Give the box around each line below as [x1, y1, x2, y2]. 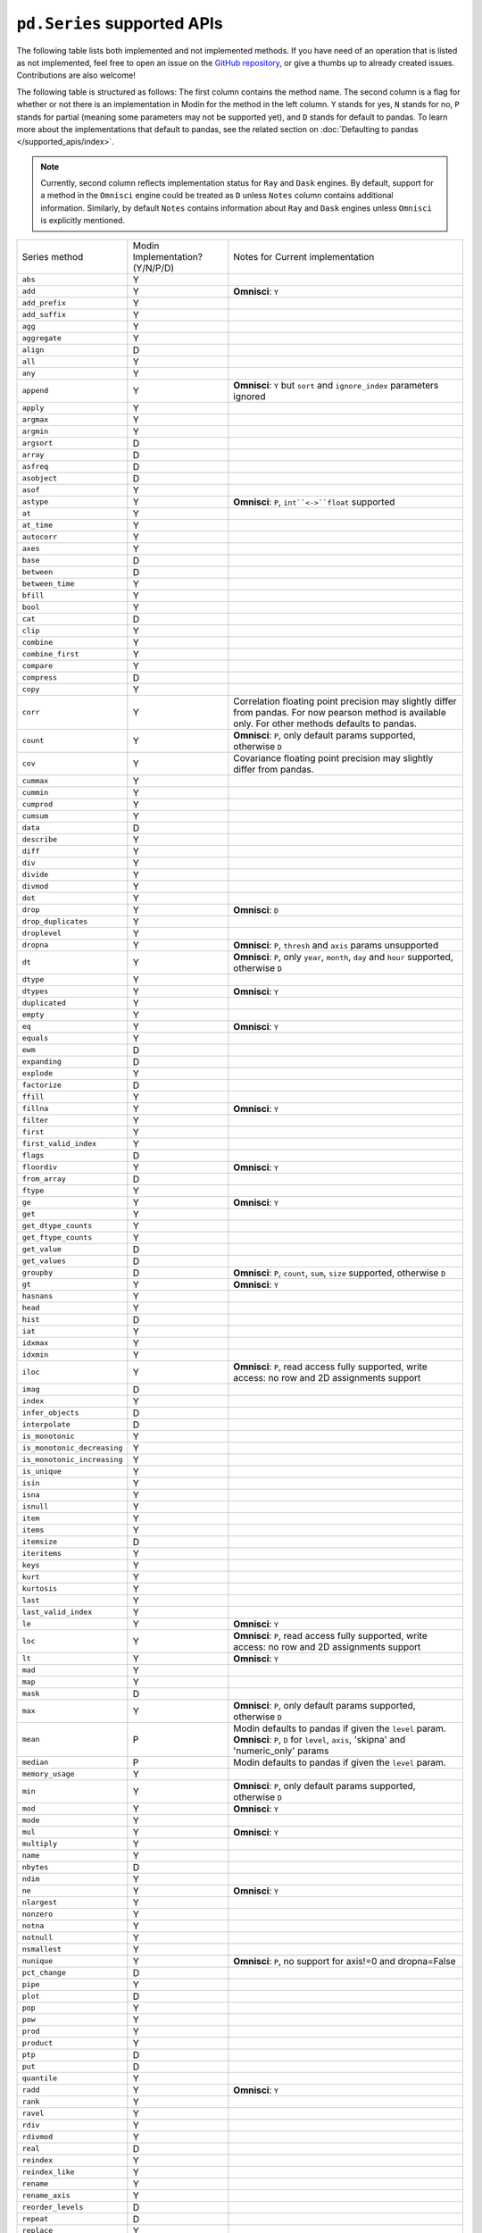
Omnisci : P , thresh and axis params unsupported [233, 939, 439, 951]
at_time [21, 521, 54, 531]
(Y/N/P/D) [132, 262, 174, 274]
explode [21, 1068, 54, 1078]
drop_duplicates [21, 916, 88, 926]
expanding [21, 1057, 62, 1066]
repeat [21, 2214, 49, 2224]
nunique [21, 1956, 54, 1966]
